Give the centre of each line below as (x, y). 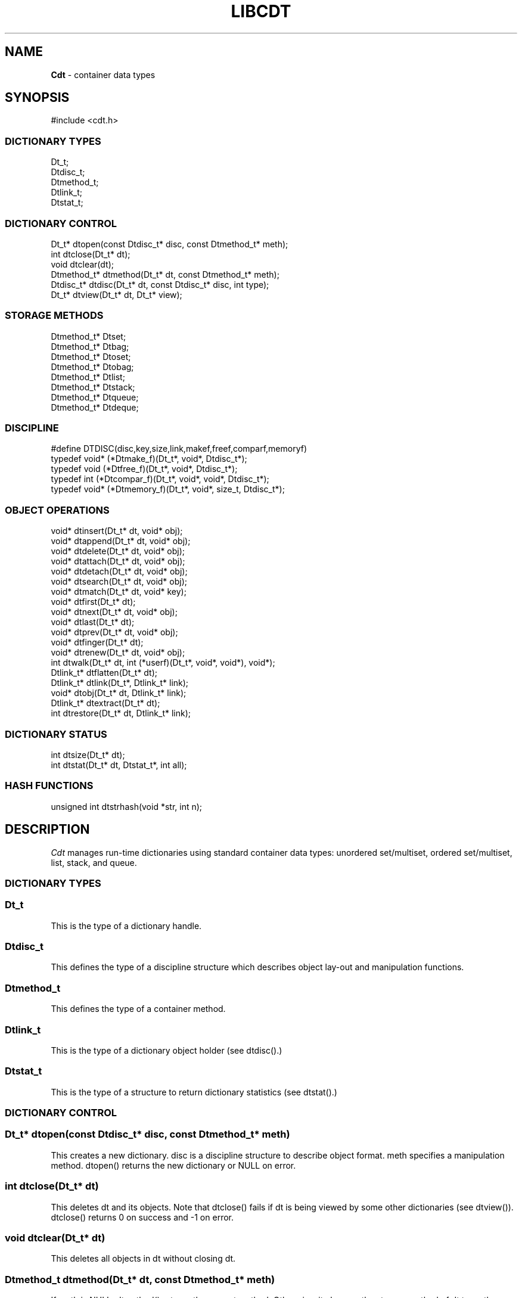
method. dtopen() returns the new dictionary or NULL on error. (173, 1165)
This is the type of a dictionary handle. (126, 926)
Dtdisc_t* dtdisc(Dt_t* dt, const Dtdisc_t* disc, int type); (160, 284)
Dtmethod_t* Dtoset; (91, 356)
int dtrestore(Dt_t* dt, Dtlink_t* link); (121, 713)
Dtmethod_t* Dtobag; (92, 367)
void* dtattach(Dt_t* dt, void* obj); (118, 561)
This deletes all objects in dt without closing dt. (143, 1259)
